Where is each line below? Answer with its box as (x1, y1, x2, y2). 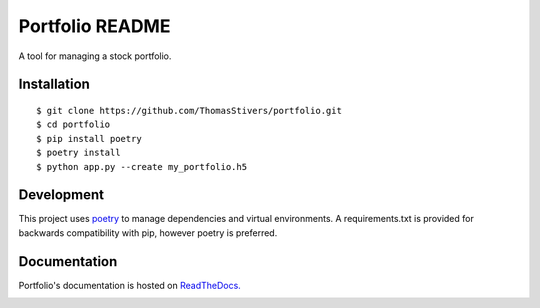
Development (18, 186, 105, 204)
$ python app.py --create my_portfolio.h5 (36, 161, 248, 172)
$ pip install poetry (36, 133, 142, 144)
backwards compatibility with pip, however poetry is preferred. (18, 226, 278, 239)
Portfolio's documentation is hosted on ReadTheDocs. (18, 279, 242, 291)
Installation (18, 76, 90, 93)
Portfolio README (18, 15, 171, 37)
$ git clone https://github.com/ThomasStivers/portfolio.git (36, 105, 342, 116)
